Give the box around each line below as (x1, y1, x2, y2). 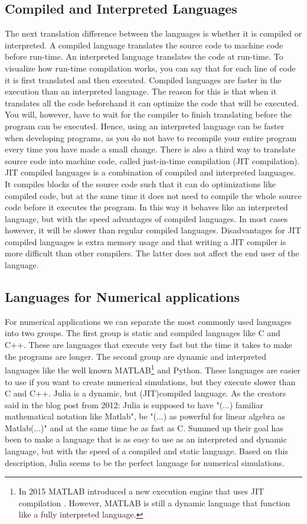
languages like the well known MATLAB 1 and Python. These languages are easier (5, 362, 301, 376)
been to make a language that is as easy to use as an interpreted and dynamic (5, 433, 287, 445)
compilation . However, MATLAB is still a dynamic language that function (18, 496, 290, 509)
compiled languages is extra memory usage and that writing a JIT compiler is (5, 235, 286, 248)
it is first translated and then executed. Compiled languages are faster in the (5, 73, 282, 86)
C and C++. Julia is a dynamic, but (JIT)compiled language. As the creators (5, 387, 286, 399)
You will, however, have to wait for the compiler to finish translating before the (5, 108, 292, 121)
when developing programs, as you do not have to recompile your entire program (5, 131, 297, 144)
